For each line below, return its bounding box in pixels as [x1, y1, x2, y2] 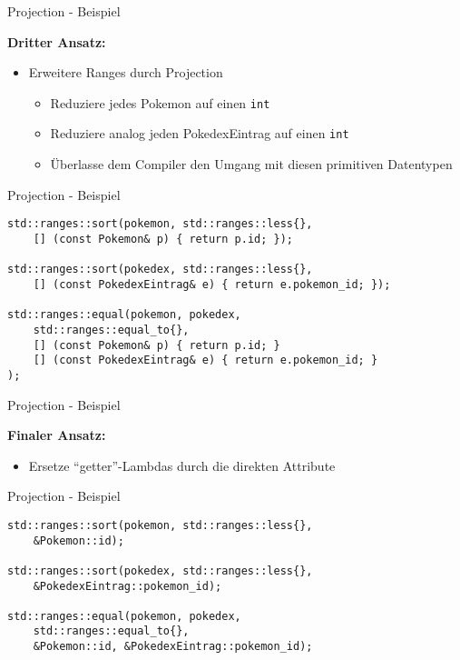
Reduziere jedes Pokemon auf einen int [50, 93, 270, 112]
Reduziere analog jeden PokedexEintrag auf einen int [50, 124, 349, 143]
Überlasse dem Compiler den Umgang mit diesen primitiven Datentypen [50, 155, 453, 174]
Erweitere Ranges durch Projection [28, 63, 223, 82]
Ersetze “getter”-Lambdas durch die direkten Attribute [28, 455, 336, 475]
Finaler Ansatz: [7, 425, 106, 445]
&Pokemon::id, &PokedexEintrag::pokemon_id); [33, 640, 313, 654]
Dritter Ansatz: [7, 32, 106, 51]
